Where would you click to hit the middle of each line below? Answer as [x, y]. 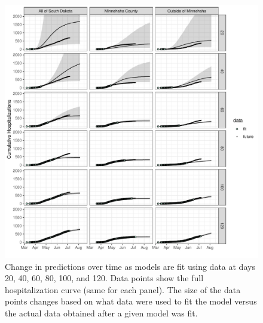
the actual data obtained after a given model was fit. [101, 313]
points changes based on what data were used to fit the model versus [131, 301]
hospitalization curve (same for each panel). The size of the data [123, 289]
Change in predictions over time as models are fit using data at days [130, 266]
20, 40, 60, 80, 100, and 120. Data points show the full [104, 278]
